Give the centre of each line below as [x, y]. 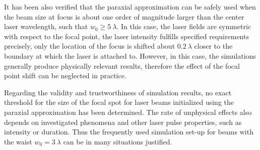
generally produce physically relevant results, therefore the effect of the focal [122, 65]
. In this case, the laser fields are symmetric [184, 26]
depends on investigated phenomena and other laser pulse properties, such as [123, 122]
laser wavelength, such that [46, 26]
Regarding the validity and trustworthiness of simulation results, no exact [118, 92]
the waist [18, 141]
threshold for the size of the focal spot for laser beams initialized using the [119, 102]
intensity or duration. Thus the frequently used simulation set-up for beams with [129, 132]
